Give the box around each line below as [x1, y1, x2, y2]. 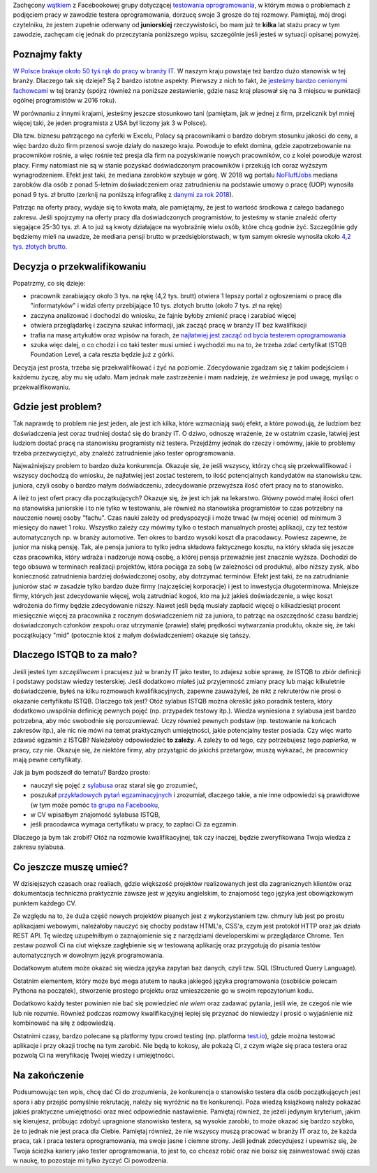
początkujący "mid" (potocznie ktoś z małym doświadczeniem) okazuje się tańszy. [13, 631, 251, 639]
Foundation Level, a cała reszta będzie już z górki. [30, 350, 175, 359]
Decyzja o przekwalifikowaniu [13, 261, 147, 272]
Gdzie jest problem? [13, 401, 103, 413]
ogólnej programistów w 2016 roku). [13, 96, 117, 105]
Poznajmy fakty [13, 48, 83, 60]
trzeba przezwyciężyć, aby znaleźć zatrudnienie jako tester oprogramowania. [13, 449, 236, 457]
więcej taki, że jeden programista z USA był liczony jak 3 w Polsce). [13, 119, 207, 127]
